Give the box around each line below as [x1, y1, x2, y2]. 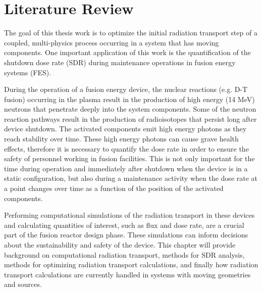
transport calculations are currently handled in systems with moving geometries [4, 269, 251, 279]
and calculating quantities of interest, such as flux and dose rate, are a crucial [4, 219, 244, 230]
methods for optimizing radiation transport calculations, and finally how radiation [4, 259, 258, 270]
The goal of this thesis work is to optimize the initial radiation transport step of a [4, 27, 257, 38]
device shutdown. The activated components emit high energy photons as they [4, 123, 247, 134]
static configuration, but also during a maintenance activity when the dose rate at [4, 173, 258, 183]
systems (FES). [4, 67, 51, 77]
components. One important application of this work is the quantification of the [4, 47, 251, 58]
